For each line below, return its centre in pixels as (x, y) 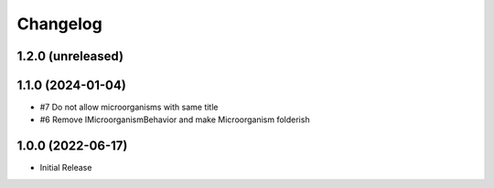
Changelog (59, 24)
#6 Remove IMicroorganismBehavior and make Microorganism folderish (175, 120)
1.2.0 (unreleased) (70, 56)
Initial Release (66, 168)
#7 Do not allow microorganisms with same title (129, 107)
